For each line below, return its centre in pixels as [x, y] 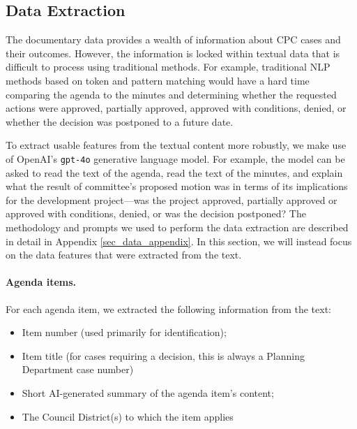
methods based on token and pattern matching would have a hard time [158, 80]
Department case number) [78, 369]
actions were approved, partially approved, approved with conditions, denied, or [176, 108]
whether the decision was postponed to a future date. [120, 121]
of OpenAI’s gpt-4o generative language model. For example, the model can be [175, 158]
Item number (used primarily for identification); [124, 332]
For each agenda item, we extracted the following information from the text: [169, 308]
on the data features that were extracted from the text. [124, 255]
